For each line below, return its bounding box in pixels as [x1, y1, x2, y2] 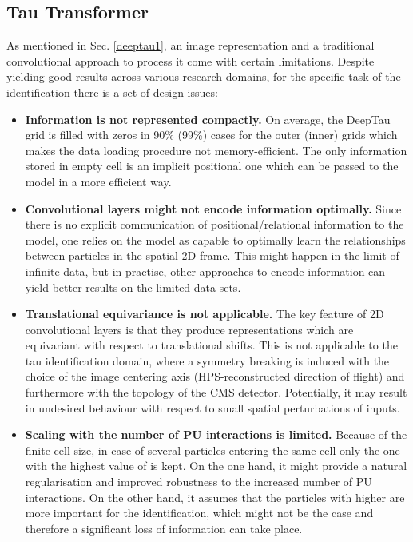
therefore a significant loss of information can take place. [25, 520, 303, 536]
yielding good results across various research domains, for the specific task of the [6, 68, 401, 85]
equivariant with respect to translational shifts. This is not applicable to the [25, 337, 398, 353]
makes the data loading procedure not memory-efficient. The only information [25, 141, 407, 158]
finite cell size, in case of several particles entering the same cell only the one [25, 441, 400, 458]
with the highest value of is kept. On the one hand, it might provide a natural [25, 457, 407, 474]
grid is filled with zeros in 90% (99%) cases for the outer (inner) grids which [25, 126, 398, 143]
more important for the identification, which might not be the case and [25, 504, 374, 521]
